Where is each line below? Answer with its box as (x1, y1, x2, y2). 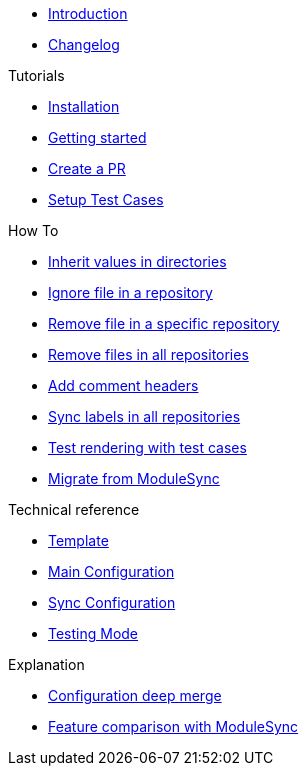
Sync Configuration (48, 594, 176, 611)
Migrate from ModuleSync (48, 470, 220, 487)
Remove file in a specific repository (48, 315, 280, 332)
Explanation (8, 656, 85, 673)
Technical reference (8, 501, 140, 518)
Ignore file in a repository (48, 284, 213, 301)
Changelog (48, 36, 120, 53)
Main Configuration (48, 563, 175, 580)
